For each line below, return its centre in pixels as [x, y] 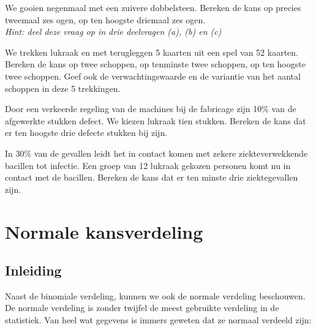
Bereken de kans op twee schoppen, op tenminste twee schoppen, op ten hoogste [155, 64]
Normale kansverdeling [104, 231]
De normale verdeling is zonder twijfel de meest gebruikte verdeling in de [142, 308]
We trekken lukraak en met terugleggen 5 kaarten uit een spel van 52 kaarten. [152, 52]
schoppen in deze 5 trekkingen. [63, 88]
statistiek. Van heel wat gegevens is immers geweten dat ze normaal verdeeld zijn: [158, 320]
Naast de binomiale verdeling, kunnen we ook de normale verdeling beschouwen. [155, 295]
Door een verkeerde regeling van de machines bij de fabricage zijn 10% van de [151, 109]
